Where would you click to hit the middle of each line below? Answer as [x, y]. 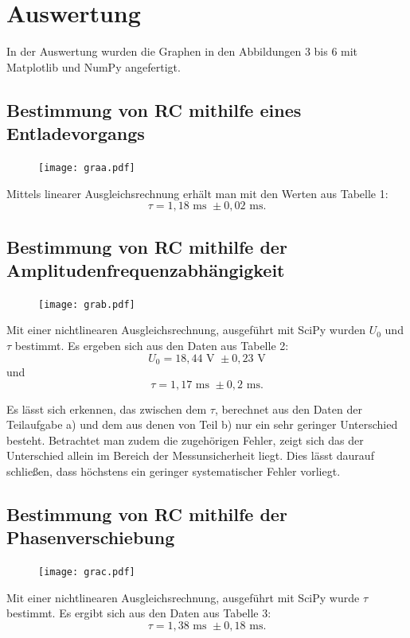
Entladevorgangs [76, 133]
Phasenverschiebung [91, 537]
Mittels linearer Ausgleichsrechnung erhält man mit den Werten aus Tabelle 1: [197, 193]
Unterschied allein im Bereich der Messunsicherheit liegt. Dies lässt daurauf [190, 455]
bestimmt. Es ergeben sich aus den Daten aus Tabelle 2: [152, 345]
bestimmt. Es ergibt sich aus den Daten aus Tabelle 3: [139, 613]
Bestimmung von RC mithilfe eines [154, 109]
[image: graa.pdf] [87, 167]
